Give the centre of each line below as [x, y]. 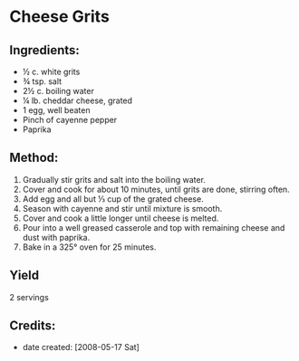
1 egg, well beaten [56, 110]
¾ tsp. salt [42, 81]
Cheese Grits [60, 17]
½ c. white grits [51, 71]
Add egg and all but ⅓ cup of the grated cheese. [113, 199]
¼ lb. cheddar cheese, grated [77, 100]
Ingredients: [44, 50]
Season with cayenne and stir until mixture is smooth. [122, 208]
